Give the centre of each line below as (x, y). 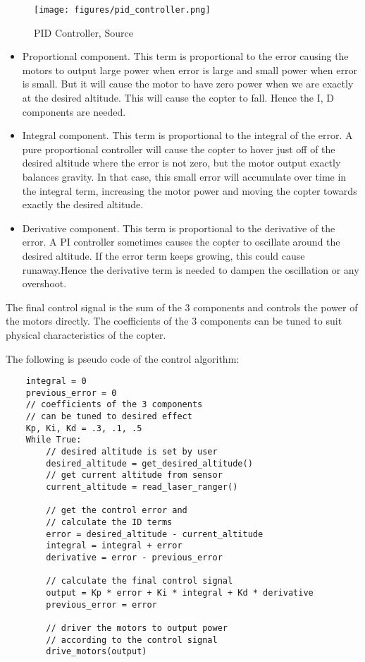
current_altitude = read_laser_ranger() (142, 487)
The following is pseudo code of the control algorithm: (123, 358)
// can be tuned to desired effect (109, 417)
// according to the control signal (132, 640)
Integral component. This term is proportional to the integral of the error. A (187, 135)
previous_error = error (101, 604)
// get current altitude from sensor (134, 475)
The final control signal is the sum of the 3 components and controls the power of (182, 307)
